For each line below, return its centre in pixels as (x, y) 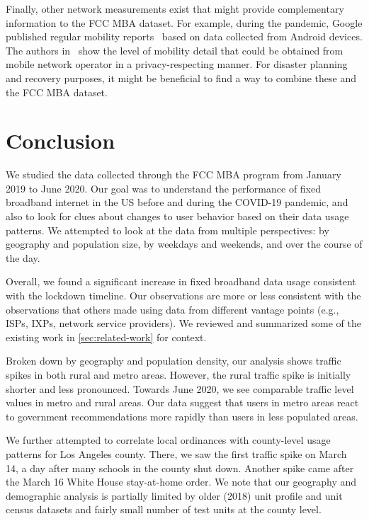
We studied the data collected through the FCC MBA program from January (174, 174)
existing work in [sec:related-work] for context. (106, 337)
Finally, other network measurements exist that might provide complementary (175, 8)
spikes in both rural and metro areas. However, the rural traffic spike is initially (178, 374)
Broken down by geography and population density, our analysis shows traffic (174, 361)
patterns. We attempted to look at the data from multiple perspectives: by (168, 230)
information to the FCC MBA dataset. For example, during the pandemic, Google (184, 22)
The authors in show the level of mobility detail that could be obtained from (175, 50)
